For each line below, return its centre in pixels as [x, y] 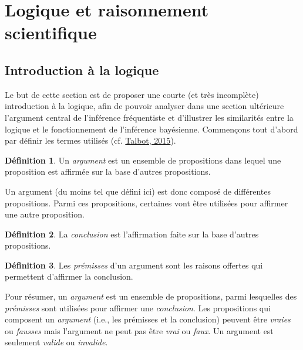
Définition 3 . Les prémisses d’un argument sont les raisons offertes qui [134, 265]
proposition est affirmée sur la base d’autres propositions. [108, 171]
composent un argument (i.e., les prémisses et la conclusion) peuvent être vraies [148, 319]
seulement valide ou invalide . [56, 342]
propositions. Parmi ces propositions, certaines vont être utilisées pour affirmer [147, 203]
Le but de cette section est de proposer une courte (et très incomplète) [132, 94]
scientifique [51, 33]
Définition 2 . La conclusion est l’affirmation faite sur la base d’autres [132, 234]
